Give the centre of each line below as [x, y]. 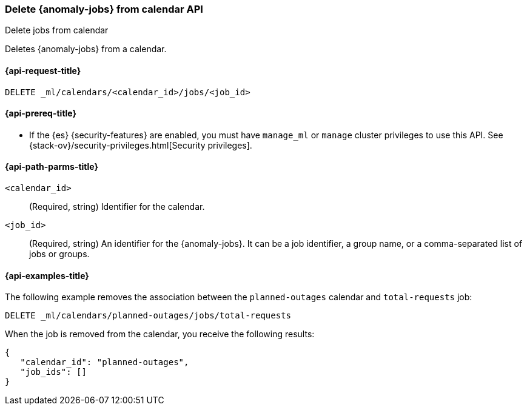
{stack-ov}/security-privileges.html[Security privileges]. [141, 145]
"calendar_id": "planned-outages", [105, 362]
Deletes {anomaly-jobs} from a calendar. [86, 49]
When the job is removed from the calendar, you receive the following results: [160, 334]
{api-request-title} [43, 70]
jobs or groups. [59, 254]
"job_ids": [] [53, 372]
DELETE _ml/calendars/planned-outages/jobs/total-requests [148, 316]
